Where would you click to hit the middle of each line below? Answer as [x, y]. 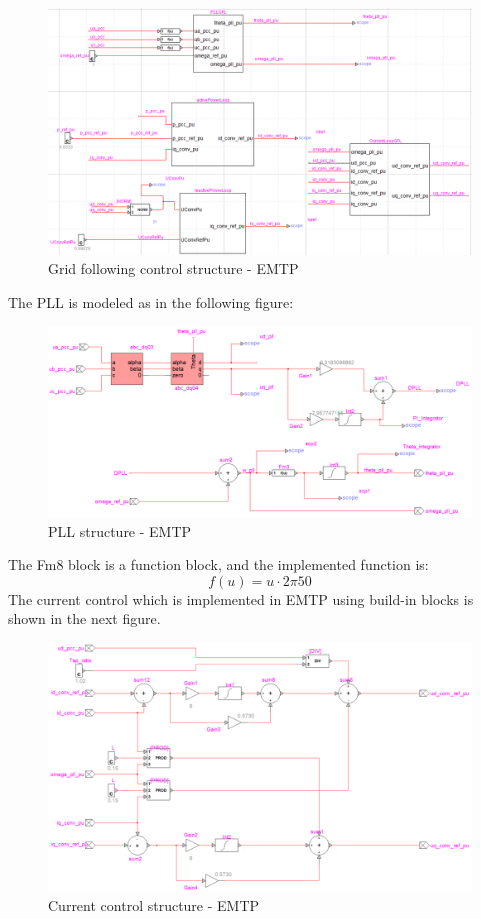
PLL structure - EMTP [120, 530]
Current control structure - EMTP [154, 905]
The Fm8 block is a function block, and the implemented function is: [218, 564]
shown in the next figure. [84, 618]
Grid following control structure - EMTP [173, 268]
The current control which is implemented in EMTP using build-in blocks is [241, 598]
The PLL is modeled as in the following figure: [151, 301]
